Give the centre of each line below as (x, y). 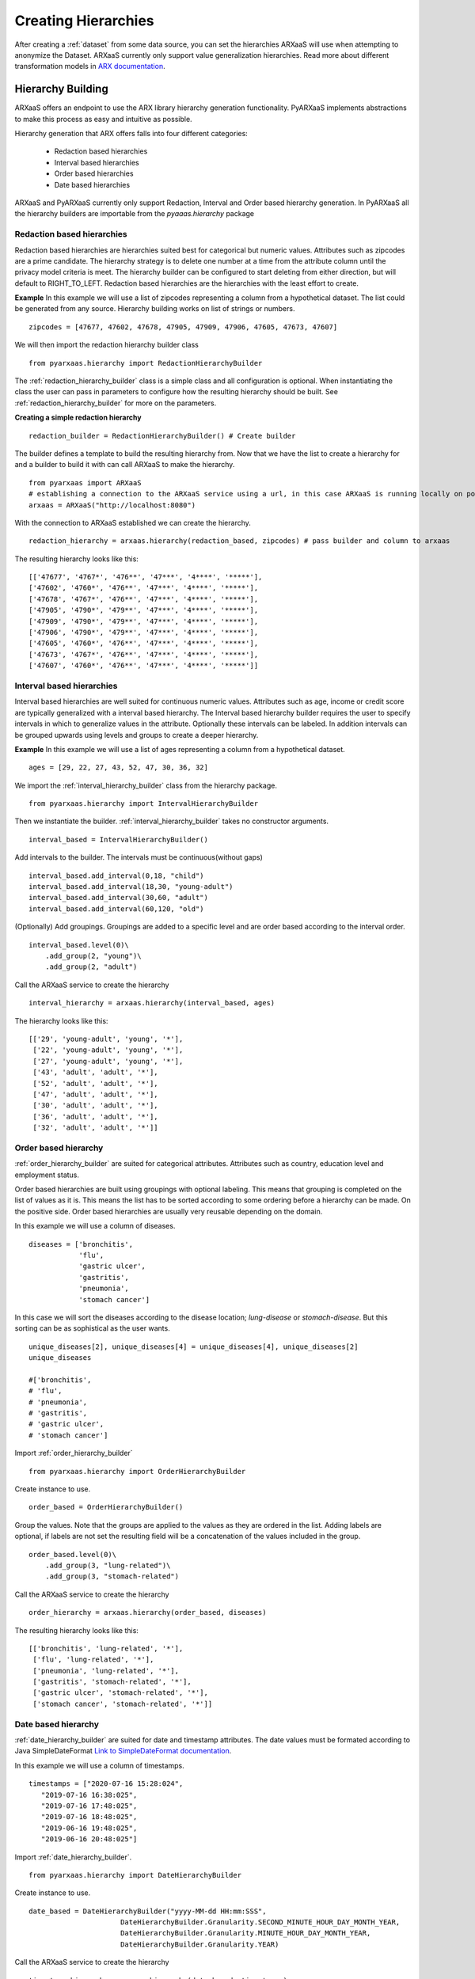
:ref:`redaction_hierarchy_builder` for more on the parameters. (116, 403)
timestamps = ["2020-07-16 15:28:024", (106, 1784)
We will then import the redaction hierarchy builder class (107, 345)
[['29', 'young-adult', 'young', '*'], (106, 1039)
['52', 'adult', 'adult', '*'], (95, 1083)
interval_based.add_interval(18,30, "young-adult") (131, 887)
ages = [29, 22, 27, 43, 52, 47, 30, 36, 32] (119, 767)
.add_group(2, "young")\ (93, 956)
